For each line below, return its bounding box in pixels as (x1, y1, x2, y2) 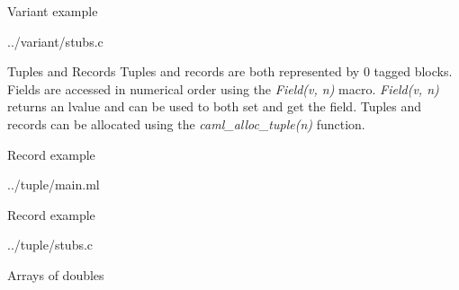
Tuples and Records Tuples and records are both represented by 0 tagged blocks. (7, 62, 453, 81)
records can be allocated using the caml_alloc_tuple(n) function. (7, 114, 365, 133)
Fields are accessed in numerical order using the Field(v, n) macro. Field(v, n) (7, 79, 439, 98)
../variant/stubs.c (7, 31, 103, 50)
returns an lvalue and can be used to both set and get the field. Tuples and (7, 97, 422, 116)
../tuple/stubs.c (7, 235, 94, 254)
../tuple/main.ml (7, 175, 100, 194)
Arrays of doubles (7, 265, 104, 284)
